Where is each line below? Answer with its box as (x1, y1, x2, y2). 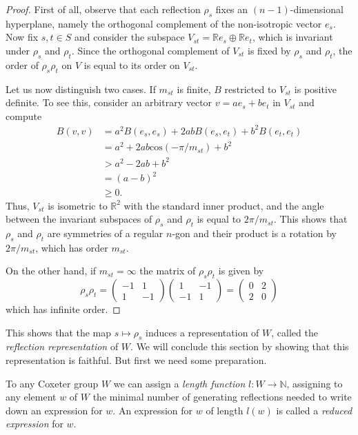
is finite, (177, 81, 211, 96)
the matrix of (139, 263, 196, 278)
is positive (294, 81, 337, 96)
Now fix (6, 30, 39, 44)
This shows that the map (6, 325, 112, 339)
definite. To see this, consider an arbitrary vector (6, 95, 212, 110)
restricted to (224, 81, 277, 96)
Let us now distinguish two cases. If (6, 81, 156, 96)
